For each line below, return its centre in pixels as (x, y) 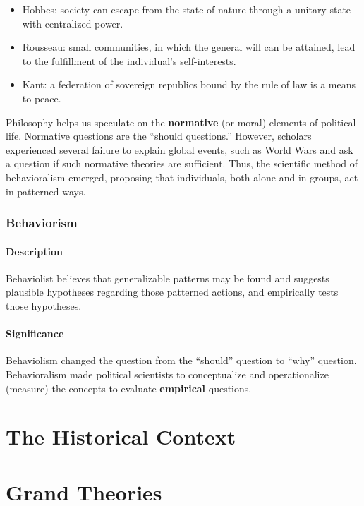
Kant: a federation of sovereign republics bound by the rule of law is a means (189, 84)
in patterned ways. (46, 191)
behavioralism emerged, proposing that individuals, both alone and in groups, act (182, 177)
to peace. (42, 98)
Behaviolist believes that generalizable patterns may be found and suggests (168, 278)
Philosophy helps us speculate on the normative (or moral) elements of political (181, 122)
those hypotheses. (44, 305)
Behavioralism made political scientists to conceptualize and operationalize (167, 374)
